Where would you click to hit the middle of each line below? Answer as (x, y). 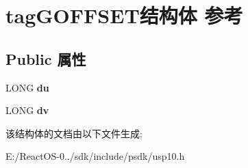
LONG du (27, 87)
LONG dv (27, 110)
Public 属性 (46, 58)
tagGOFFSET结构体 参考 (124, 15)
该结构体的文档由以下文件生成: (74, 133)
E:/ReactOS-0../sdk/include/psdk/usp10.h (95, 156)
